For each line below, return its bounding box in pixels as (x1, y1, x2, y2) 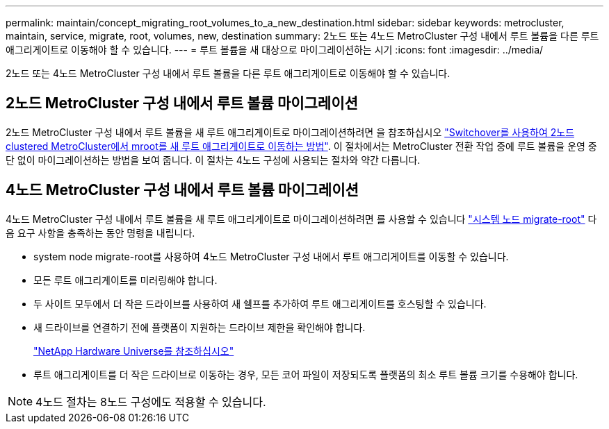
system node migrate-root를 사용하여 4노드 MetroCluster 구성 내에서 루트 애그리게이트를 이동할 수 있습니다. (33, 250, 509, 262)
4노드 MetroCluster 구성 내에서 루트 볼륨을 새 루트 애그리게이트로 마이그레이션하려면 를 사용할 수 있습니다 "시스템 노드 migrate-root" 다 (6, 212, 597, 225)
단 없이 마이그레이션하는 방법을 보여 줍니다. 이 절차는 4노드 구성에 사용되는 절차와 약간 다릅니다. (6, 153, 421, 166)
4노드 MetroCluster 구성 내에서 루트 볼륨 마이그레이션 (6, 181, 359, 199)
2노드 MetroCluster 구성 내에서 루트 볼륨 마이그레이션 (6, 94, 358, 112)
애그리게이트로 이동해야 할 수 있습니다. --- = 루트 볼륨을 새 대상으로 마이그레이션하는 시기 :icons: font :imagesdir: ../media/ (6, 44, 544, 56)
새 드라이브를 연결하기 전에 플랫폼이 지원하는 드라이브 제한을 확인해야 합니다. (33, 321, 366, 333)
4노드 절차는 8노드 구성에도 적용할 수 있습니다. (35, 394, 266, 409)
